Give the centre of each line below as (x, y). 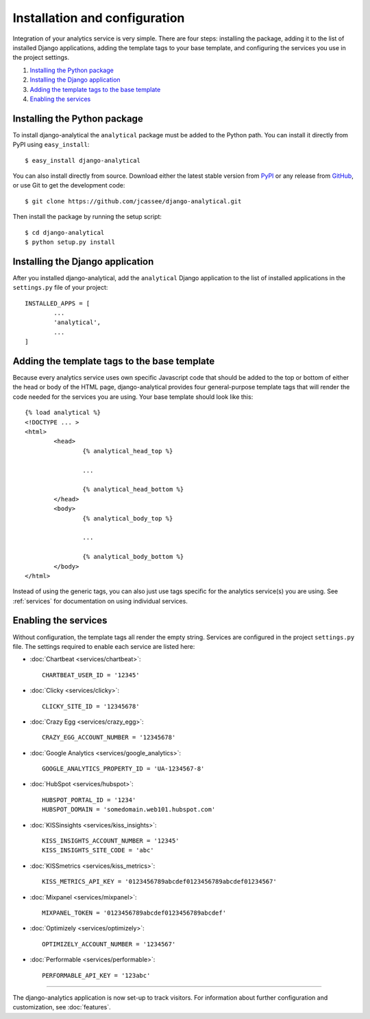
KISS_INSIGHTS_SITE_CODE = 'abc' (98, 850)
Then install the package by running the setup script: (87, 217)
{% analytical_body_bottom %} (133, 557)
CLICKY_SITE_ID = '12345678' (91, 706)
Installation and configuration (99, 18)
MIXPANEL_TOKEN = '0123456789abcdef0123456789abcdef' (134, 913)
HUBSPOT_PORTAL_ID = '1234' (89, 800)
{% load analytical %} (63, 413)
